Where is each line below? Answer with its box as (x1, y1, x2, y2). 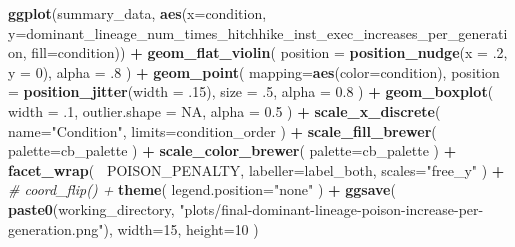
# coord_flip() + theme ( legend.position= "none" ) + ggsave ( (8, 179, 396, 200)
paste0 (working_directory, (8, 198, 175, 219)
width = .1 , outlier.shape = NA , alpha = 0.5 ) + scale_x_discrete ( (8, 100, 441, 121)
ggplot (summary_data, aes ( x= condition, (8, 3, 267, 23)
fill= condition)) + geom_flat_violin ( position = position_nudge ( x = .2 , (31, 42, 508, 63)
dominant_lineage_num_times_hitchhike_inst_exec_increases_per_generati (26, 22, 508, 43)
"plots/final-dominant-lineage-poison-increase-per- (179, 198, 484, 219)
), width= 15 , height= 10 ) (103, 218, 259, 239)
